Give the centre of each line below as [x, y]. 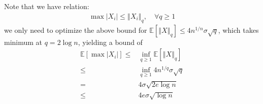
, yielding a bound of [110, 42]
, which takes [238, 30]
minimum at [23, 42]
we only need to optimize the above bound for [76, 30]
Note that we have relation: [47, 6]
